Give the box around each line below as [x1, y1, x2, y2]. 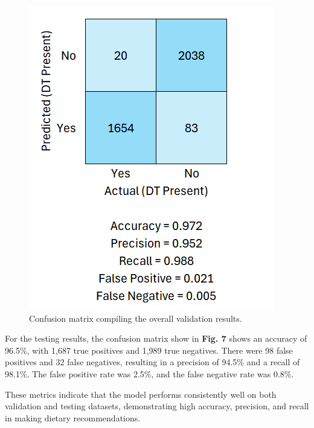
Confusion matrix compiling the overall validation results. [29, 311, 242, 324]
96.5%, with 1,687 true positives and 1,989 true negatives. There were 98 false [5, 343, 293, 356]
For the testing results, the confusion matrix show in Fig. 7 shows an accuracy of [5, 332, 307, 345]
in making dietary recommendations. [5, 411, 141, 424]
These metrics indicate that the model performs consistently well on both [5, 388, 277, 400]
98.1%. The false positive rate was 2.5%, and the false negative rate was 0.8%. [5, 367, 294, 380]
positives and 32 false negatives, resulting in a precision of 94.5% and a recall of [5, 356, 300, 368]
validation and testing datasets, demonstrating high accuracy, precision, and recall [5, 400, 309, 412]
